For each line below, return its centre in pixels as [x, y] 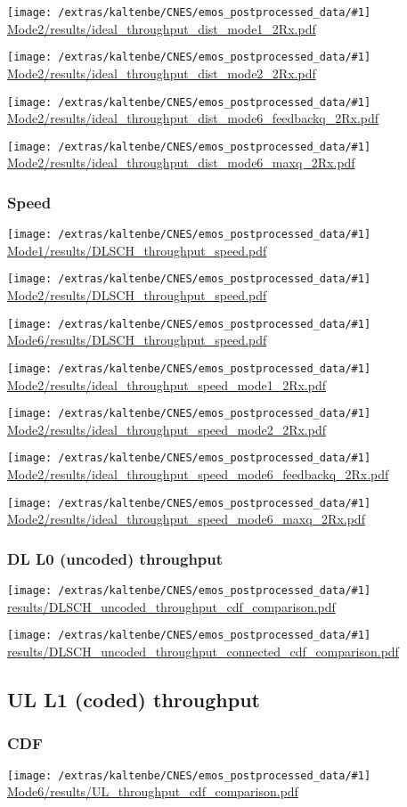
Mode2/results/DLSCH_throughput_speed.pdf [137, 295]
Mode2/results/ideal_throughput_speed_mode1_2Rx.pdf [167, 384]
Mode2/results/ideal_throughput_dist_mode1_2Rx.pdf [162, 28]
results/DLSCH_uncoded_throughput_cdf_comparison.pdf [171, 606]
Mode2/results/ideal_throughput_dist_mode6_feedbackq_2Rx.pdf [193, 118]
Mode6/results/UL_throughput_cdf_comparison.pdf [153, 791]
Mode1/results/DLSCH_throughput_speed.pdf [137, 250]
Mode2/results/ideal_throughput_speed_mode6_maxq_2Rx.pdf [186, 519]
